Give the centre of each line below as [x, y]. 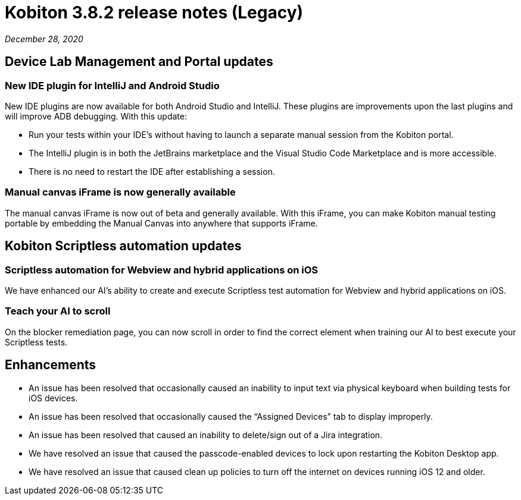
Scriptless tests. [36, 342]
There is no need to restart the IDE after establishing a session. [152, 171]
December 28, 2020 [44, 39]
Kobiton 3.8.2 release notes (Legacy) [154, 12]
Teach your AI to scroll [58, 311]
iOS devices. [53, 398]
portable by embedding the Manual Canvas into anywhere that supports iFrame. [161, 223]
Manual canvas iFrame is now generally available [120, 192]
